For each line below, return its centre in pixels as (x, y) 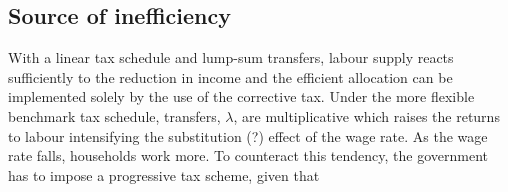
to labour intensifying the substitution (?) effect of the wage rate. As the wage (248, 135)
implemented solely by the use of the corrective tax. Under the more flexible (241, 96)
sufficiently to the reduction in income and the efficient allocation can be (230, 76)
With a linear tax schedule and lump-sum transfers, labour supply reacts (231, 57)
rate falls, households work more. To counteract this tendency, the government (248, 155)
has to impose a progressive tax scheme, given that (164, 174)
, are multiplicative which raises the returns (366, 115)
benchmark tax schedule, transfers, (114, 115)
